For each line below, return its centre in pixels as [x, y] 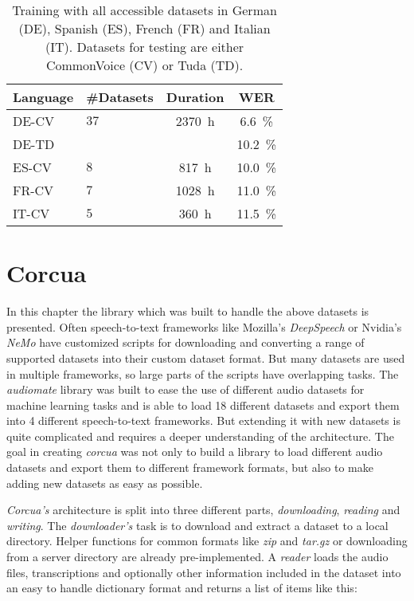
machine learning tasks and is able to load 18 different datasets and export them [203, 405]
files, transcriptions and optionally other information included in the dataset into [204, 572]
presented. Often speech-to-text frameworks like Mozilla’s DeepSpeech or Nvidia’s [204, 326]
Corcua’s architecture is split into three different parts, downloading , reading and [203, 510]
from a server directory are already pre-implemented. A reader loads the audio [197, 557]
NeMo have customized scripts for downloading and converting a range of [186, 342]
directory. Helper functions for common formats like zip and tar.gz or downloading [207, 541]
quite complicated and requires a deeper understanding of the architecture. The [200, 436]
